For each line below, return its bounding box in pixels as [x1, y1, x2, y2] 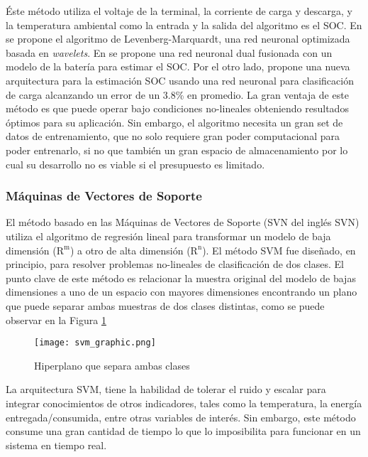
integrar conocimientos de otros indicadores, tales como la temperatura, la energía [6, 395, 362, 410]
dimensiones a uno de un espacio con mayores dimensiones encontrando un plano [6, 284, 357, 299]
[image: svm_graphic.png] [34, 338, 156, 348]
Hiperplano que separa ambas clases [34, 357, 190, 372]
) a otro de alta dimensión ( [69, 242, 191, 257]
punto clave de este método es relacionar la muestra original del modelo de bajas [6, 270, 356, 285]
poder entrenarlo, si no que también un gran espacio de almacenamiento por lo [6, 142, 348, 157]
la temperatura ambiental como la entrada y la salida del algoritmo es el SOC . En [6, 17, 362, 32]
